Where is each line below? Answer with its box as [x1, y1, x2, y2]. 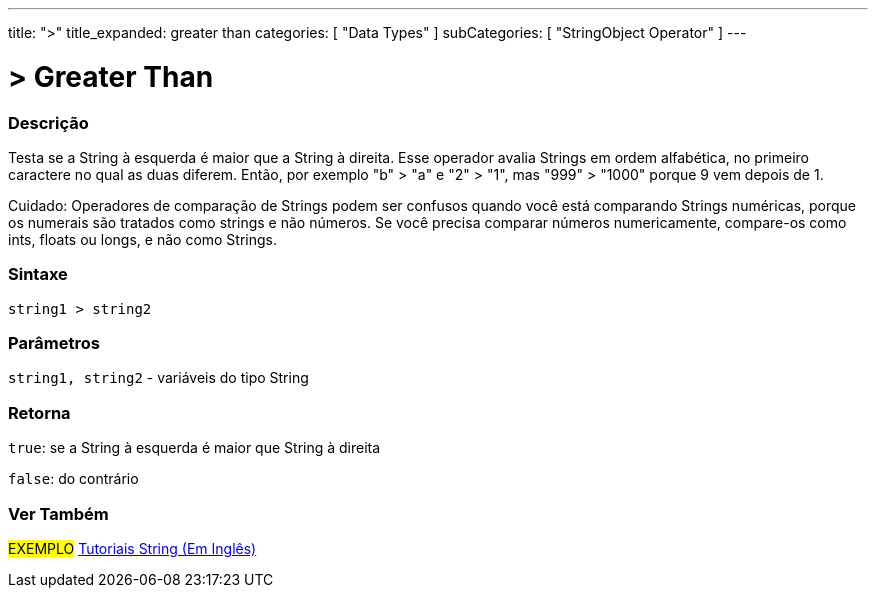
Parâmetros [8, 333, 100, 353]
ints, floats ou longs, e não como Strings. [8, 230, 278, 248]
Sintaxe [8, 264, 68, 285]
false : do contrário [8, 470, 139, 488]
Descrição [8, 112, 89, 133]
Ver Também [8, 503, 109, 524]
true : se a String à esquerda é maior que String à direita [8, 439, 381, 457]
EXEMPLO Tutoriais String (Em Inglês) [8, 539, 257, 557]
